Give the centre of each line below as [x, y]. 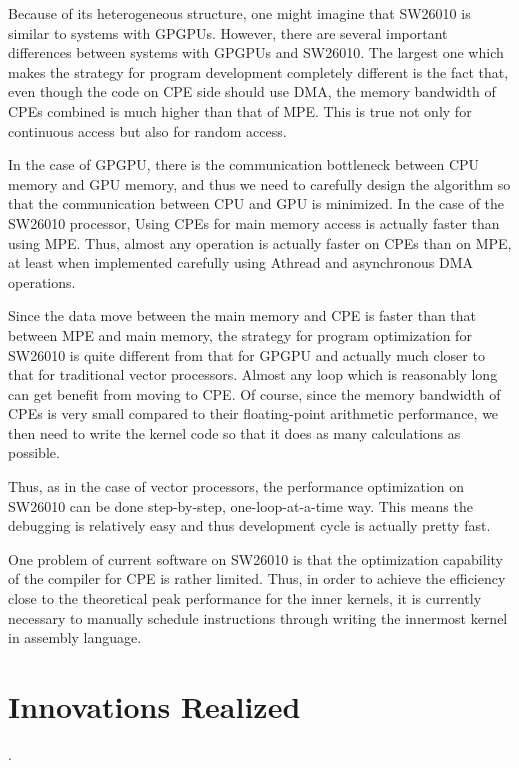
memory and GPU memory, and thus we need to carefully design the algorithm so [259, 183]
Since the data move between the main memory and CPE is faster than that [242, 315]
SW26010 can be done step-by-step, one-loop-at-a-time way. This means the [240, 505]
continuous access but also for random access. [147, 130]
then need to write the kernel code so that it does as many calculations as [234, 432]
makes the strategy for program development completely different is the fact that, [258, 71]
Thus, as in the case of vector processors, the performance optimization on [236, 486]
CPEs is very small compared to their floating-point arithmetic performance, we [253, 413]
